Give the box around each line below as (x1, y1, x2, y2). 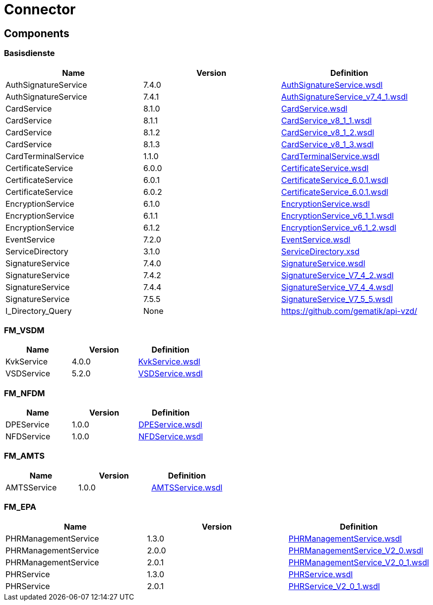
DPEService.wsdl (138, 420, 202, 430)
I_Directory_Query (5, 305, 72, 316)
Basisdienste (4, 48, 55, 59)
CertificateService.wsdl (281, 163, 369, 173)
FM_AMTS (4, 451, 45, 461)
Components (4, 27, 69, 40)
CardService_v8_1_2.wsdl (281, 127, 374, 137)
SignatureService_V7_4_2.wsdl (281, 270, 394, 280)
